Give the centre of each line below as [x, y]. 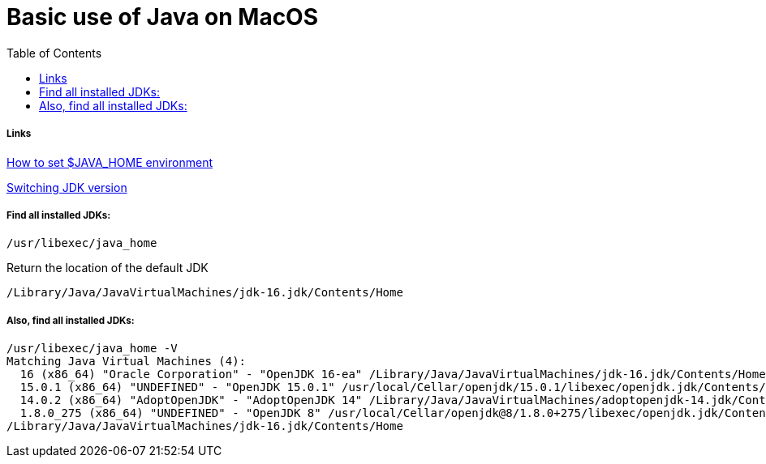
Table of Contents [54, 53]
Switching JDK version [67, 187]
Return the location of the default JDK [108, 268]
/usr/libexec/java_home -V [92, 349]
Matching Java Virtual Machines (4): [127, 362]
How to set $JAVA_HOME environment [110, 162]
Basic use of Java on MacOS [163, 17]
